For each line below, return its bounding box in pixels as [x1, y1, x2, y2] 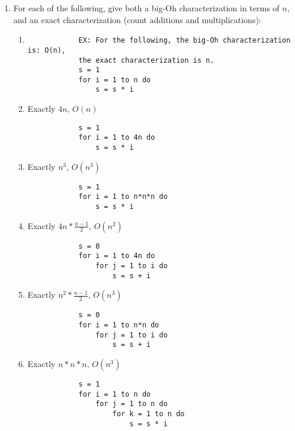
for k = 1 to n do [112, 409, 185, 418]
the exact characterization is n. [78, 56, 214, 65]
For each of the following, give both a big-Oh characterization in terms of [13, 2, 280, 14]
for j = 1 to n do [95, 400, 168, 409]
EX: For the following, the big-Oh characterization [78, 36, 291, 45]
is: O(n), [27, 46, 66, 54]
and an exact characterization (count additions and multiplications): [13, 13, 261, 25]
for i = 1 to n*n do [78, 320, 159, 329]
